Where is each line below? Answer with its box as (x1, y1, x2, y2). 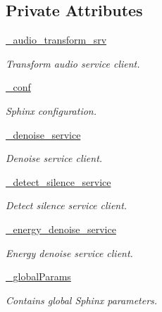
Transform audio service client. (6, 56, 140, 70)
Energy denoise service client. (6, 245, 133, 260)
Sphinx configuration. (6, 103, 97, 118)
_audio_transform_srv (6, 32, 107, 47)
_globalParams (6, 269, 71, 284)
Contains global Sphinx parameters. (6, 292, 158, 307)
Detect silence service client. (6, 198, 127, 213)
